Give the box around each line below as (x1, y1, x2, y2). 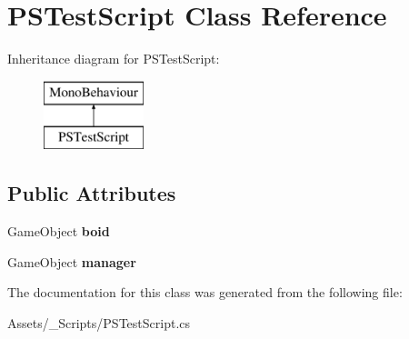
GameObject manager (7, 252, 136, 271)
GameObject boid (7, 222, 110, 241)
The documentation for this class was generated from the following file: (7, 283, 403, 302)
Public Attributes (7, 179, 176, 207)
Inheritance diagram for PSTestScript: (7, 49, 220, 68)
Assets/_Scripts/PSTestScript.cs (7, 313, 191, 332)
